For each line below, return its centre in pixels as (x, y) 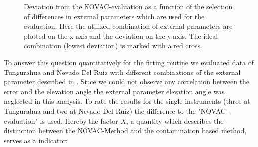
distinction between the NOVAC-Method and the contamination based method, (125, 130)
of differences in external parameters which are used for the (114, 16)
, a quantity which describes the (175, 120)
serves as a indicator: (36, 140)
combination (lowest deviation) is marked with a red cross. (113, 45)
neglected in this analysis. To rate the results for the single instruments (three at (127, 101)
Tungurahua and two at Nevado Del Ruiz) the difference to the (100, 110)
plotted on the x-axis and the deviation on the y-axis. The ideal (121, 36)
